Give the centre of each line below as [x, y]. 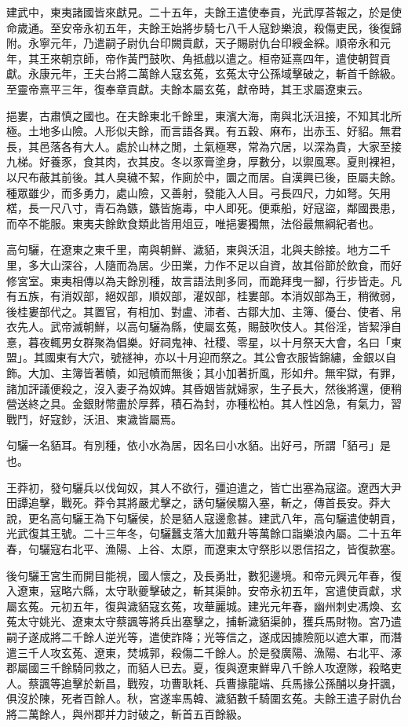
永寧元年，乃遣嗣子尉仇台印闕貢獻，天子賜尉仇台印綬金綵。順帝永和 [204, 43]
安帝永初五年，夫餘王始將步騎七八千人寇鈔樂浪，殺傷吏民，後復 [226, 27]
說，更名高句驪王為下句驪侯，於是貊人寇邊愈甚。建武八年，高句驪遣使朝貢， [204, 518]
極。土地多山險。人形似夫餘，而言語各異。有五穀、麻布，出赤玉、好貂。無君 [204, 131]
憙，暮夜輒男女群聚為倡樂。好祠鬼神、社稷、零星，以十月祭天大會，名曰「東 [204, 341]
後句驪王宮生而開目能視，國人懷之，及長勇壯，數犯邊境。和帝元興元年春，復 [204, 575]
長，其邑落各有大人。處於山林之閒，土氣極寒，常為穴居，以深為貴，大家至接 [204, 146]
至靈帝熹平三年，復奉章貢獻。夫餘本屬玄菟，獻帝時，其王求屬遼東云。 [188, 88]
